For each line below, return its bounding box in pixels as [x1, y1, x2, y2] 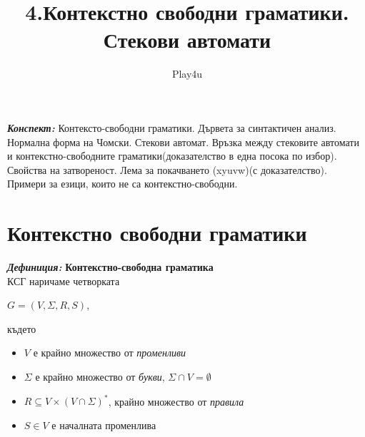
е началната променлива [51, 417, 156, 432]
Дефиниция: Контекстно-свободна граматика [7, 259, 214, 274]
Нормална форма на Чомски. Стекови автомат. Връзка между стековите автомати [7, 134, 359, 149]
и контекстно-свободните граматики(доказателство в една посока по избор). [7, 148, 337, 163]
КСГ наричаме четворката [7, 273, 120, 288]
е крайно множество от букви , [35, 369, 165, 384]
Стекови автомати [103, 25, 271, 54]
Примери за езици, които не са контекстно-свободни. [7, 176, 238, 191]
